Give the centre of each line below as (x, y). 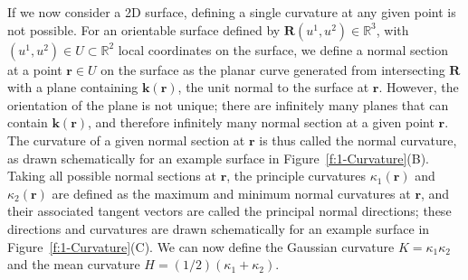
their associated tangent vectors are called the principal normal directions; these (229, 211)
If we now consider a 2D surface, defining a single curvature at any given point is (232, 12)
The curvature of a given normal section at (126, 140)
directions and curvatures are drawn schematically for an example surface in (219, 228)
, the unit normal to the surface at (273, 87)
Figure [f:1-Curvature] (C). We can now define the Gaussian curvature (201, 246)
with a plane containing (73, 87)
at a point (35, 69)
